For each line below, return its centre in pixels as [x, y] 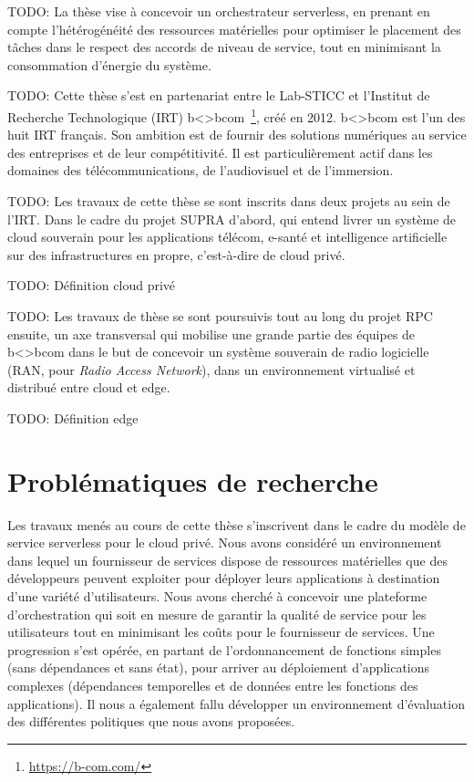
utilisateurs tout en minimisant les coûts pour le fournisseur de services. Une [221, 632]
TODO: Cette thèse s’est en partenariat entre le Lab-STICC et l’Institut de [219, 95]
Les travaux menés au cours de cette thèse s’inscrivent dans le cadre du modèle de [237, 524]
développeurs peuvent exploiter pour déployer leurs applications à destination [224, 578]
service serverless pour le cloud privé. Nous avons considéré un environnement [225, 542]
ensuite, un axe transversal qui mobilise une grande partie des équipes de [211, 334]
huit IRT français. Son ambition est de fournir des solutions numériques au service [237, 135]
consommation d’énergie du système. [109, 64]
